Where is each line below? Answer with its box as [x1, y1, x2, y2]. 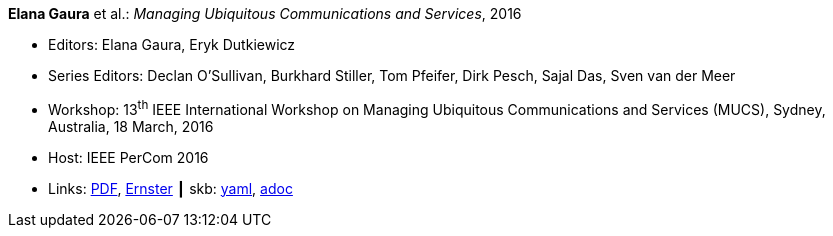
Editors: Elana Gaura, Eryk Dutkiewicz [48, 36, 296, 53]
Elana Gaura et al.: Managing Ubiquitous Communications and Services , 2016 [8, 5, 522, 22]
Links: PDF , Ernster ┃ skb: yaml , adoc [48, 179, 293, 197]
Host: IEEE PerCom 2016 [48, 148, 209, 166]
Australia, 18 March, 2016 [48, 117, 214, 135]
